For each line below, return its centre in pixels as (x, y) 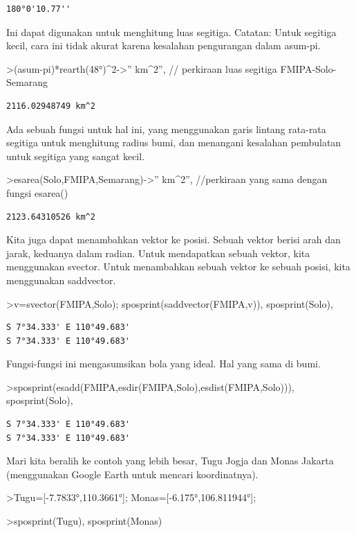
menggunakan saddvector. (61, 280)
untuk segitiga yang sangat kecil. (76, 156)
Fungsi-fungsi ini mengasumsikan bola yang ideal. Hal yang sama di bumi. (163, 364)
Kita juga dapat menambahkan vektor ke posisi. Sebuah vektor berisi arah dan (174, 239)
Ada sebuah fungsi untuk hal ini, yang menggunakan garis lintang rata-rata (166, 129)
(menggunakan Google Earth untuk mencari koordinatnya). (132, 474)
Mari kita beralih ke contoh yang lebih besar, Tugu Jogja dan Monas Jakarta (170, 461)
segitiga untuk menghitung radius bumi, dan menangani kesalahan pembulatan (174, 142)
